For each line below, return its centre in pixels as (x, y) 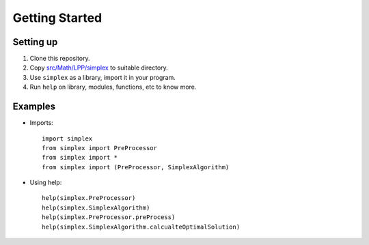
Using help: (46, 183)
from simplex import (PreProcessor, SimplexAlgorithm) (136, 167)
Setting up (35, 42)
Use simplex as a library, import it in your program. (102, 77)
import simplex (67, 139)
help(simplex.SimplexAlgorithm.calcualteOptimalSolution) (141, 227)
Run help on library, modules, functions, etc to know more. (113, 87)
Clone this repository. (60, 59)
